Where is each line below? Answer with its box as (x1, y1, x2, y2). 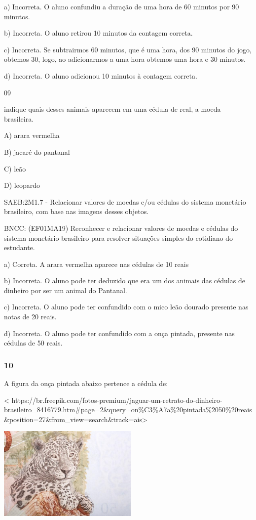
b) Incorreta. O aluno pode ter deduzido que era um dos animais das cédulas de (4, 275, 245, 286)
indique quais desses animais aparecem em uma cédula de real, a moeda (4, 104, 221, 114)
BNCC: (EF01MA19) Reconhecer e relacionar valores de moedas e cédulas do (4, 222, 238, 233)
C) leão (4, 163, 26, 173)
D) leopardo (4, 180, 40, 190)
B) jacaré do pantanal (4, 146, 70, 157)
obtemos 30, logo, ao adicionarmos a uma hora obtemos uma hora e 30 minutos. (4, 54, 246, 64)
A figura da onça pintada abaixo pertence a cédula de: (4, 378, 168, 389)
